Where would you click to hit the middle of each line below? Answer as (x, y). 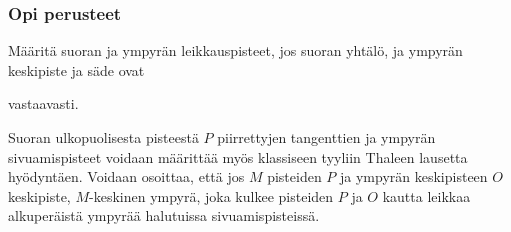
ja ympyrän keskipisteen (414, 176)
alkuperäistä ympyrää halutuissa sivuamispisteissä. (164, 215)
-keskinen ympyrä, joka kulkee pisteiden (211, 195)
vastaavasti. (43, 103)
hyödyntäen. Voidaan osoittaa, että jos (126, 176)
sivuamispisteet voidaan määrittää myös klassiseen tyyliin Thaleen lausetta (238, 156)
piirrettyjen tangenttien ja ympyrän (326, 137)
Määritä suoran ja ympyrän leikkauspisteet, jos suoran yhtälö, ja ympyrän (235, 50)
